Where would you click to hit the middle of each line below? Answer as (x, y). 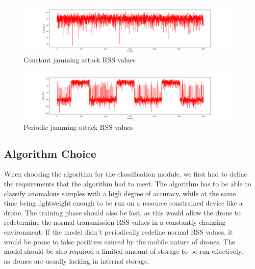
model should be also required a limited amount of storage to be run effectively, (124, 251)
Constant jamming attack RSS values (80, 59)
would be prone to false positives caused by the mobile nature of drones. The (120, 241)
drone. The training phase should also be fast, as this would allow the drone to (122, 212)
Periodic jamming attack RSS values (78, 127)
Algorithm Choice (50, 153)
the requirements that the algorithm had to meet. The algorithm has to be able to (127, 184)
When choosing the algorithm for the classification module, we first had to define (126, 174)
